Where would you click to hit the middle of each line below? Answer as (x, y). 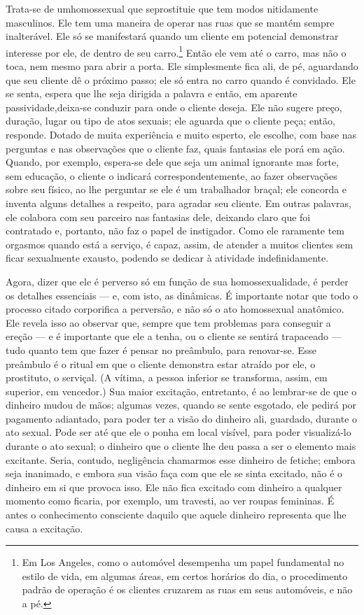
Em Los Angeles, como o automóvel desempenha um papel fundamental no (183, 562)
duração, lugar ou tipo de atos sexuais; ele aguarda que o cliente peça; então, (170, 121)
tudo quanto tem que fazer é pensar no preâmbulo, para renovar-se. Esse (161, 349)
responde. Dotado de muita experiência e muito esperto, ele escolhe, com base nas (181, 134)
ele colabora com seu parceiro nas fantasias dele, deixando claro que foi (158, 217)
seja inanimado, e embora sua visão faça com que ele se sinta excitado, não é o (174, 473)
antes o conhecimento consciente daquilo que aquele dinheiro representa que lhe (176, 515)
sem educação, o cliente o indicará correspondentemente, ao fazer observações (171, 175)
